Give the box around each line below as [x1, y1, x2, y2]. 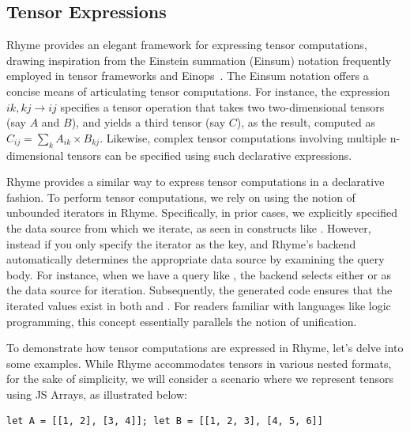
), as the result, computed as [236, 114, 375, 131]
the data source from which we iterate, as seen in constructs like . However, [6, 219, 371, 236]
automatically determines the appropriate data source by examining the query [6, 251, 385, 267]
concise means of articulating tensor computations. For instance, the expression [6, 82, 390, 99]
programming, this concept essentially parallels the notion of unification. [6, 313, 357, 329]
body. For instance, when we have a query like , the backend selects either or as [6, 266, 392, 282]
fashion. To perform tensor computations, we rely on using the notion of [6, 188, 355, 205]
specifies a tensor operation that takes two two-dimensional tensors [60, 98, 385, 115]
